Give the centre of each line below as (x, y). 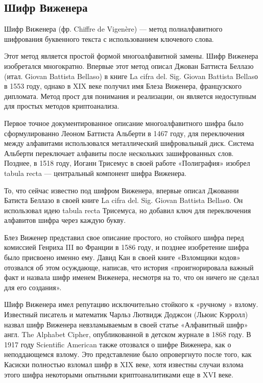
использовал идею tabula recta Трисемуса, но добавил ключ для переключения (128, 210)
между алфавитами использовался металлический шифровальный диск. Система (129, 143)
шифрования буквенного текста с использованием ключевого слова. (109, 39)
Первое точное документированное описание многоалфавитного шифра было (124, 123)
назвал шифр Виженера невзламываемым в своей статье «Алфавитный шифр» (126, 324)
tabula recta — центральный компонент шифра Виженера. (95, 173)
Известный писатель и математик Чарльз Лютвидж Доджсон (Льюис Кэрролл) (126, 314)
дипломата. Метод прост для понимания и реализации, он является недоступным (130, 96)
